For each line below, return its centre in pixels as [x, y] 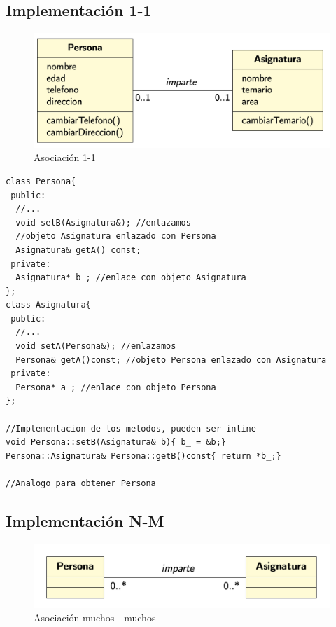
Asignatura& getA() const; [78, 250]
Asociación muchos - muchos [95, 618]
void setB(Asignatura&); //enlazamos [103, 222]
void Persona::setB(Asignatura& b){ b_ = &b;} [116, 442]
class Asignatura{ [48, 305]
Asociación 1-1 [65, 157]
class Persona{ [41, 181]
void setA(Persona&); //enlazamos [96, 346]
